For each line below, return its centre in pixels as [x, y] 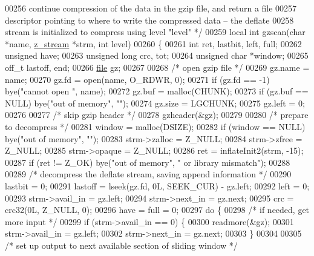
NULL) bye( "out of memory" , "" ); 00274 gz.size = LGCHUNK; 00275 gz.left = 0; [155, 103]
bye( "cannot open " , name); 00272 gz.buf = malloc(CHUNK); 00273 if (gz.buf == [157, 91]
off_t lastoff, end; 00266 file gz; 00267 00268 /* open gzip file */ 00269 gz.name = [157, 67]
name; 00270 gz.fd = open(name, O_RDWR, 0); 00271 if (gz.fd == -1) [137, 79]
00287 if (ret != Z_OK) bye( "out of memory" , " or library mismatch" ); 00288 [148, 162]
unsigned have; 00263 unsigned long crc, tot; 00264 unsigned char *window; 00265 [157, 55]
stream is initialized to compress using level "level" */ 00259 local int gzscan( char [155, 32]
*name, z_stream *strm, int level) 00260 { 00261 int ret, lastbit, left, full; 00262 [153, 43]
